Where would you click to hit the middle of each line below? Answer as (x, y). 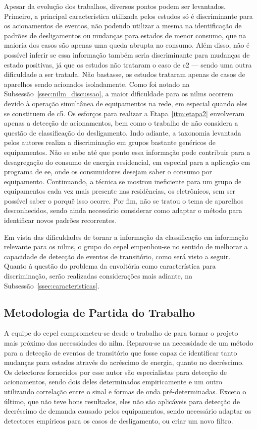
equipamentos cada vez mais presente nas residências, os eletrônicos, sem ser (120, 191)
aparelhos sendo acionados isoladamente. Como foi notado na (97, 84)
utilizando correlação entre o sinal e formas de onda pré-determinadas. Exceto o (125, 391)
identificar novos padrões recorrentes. (60, 220)
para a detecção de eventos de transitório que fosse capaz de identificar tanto (121, 352)
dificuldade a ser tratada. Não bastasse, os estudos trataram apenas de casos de (125, 74)
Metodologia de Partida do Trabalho (100, 312)
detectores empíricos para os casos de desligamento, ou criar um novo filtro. (119, 420)
